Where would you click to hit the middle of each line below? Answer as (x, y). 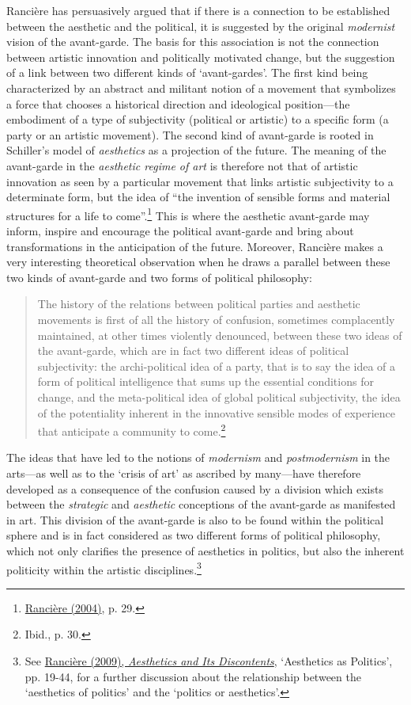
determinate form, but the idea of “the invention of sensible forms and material (198, 197)
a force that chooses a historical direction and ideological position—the (178, 103)
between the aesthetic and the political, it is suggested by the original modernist (201, 26)
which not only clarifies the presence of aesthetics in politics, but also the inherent (205, 550)
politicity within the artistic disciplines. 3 (104, 568)
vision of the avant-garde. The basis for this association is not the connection (193, 42)
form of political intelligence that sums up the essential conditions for (205, 381)
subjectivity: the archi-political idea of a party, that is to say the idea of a (217, 366)
